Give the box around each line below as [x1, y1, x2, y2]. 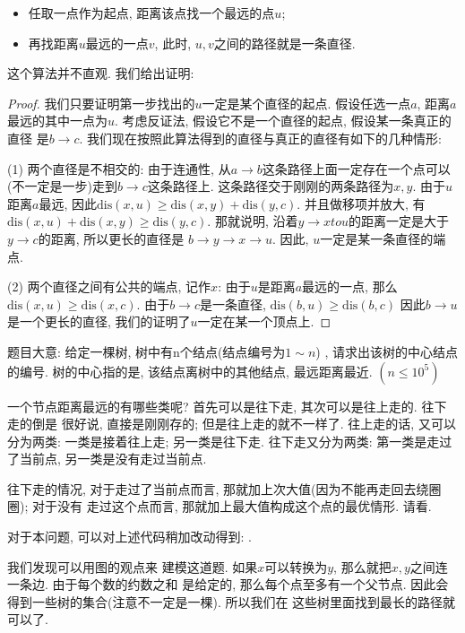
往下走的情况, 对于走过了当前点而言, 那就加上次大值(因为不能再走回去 [7, 479, 417, 498]
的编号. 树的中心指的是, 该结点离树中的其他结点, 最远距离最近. [7, 361, 373, 380]
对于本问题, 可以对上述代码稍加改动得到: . [7, 527, 252, 546]
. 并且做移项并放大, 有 [297, 194, 426, 212]
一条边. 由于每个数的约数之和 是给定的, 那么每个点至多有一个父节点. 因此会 [7, 575, 449, 594]
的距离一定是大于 [348, 212, 449, 230]
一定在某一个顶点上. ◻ [197, 312, 332, 331]
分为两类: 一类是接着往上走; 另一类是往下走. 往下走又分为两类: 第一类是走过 [7, 431, 452, 450]
